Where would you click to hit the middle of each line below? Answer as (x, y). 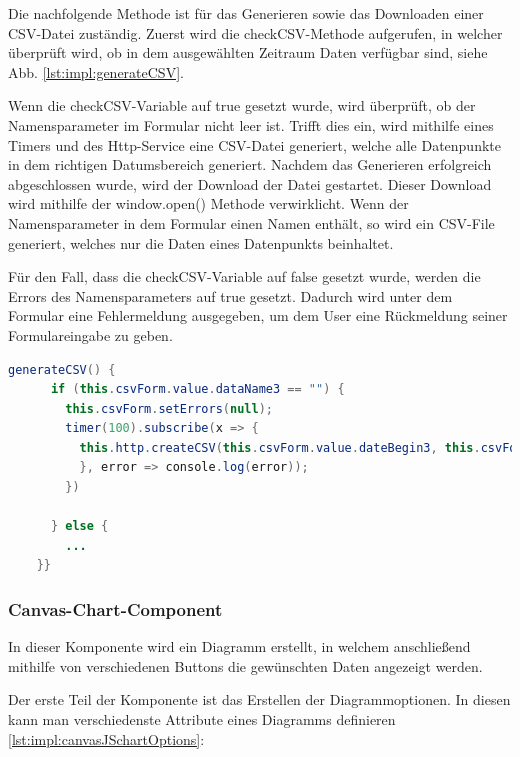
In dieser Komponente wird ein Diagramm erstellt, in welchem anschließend (239, 646)
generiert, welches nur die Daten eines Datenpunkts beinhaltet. (201, 242)
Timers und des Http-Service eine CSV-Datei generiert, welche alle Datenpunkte (254, 144)
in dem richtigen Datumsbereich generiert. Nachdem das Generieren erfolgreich (250, 164)
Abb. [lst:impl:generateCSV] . (96, 71)
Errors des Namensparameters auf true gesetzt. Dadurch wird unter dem (230, 295)
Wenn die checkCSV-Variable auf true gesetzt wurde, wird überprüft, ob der (242, 105)
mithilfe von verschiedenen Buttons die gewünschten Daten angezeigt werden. (245, 665)
